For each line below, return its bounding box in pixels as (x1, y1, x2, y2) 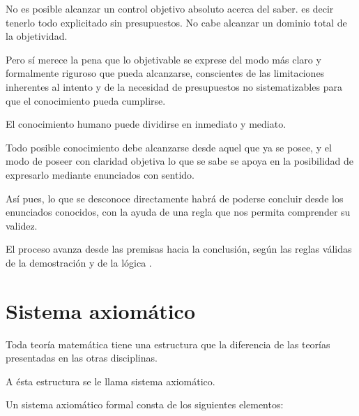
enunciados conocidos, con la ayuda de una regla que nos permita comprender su (6, 205, 351, 219)
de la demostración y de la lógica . (6, 255, 152, 269)
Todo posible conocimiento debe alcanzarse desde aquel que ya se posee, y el (6, 140, 332, 154)
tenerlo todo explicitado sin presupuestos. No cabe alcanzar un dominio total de (6, 15, 347, 29)
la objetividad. (6, 29, 68, 43)
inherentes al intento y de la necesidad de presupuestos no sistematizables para (6, 79, 342, 94)
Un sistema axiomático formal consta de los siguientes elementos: (6, 397, 284, 412)
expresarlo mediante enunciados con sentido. (6, 167, 194, 181)
